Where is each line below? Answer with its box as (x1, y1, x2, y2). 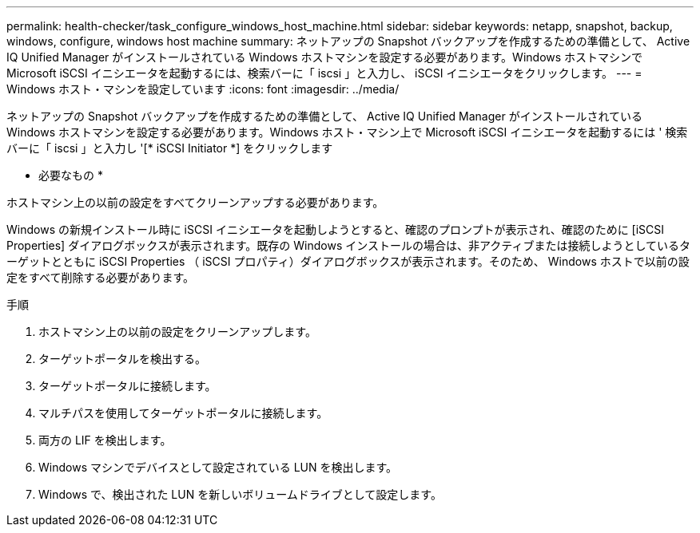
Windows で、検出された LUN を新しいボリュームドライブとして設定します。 (38, 488, 442, 501)
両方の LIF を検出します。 (38, 433, 172, 447)
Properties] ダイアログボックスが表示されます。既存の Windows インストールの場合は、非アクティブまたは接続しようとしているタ (6, 239, 690, 252)
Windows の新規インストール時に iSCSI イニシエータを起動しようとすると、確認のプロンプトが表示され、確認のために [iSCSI (6, 223, 665, 236)
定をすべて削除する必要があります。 (6, 270, 195, 284)
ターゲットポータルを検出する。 (38, 352, 206, 365)
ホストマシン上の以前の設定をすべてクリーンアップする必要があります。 (6, 195, 384, 209)
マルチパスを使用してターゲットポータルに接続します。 (38, 406, 328, 420)
